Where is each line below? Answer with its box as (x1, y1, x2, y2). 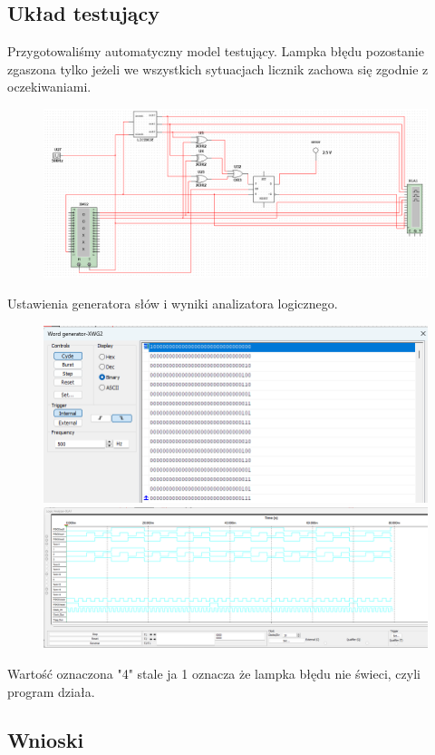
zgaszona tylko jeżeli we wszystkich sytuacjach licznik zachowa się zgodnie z (7, 59, 429, 78)
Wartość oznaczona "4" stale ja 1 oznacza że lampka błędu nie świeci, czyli (7, 663, 420, 682)
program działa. (7, 681, 95, 701)
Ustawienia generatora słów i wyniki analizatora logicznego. (7, 293, 338, 312)
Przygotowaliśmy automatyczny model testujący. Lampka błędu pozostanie (7, 42, 424, 61)
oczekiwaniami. (7, 77, 92, 96)
